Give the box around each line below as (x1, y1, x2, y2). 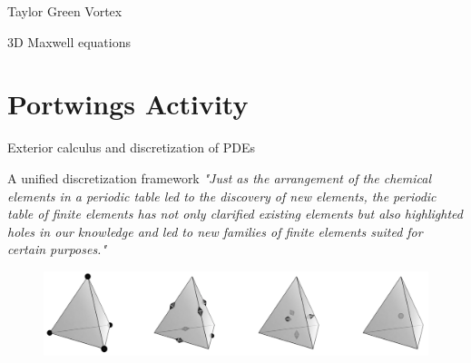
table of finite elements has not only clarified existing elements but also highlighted (7, 204, 463, 223)
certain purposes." (7, 240, 107, 259)
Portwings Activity (7, 85, 249, 123)
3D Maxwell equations (7, 32, 131, 51)
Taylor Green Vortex (7, 2, 123, 20)
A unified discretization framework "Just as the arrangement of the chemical (7, 168, 431, 187)
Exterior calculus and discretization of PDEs (7, 138, 255, 157)
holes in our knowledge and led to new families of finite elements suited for (7, 221, 423, 240)
